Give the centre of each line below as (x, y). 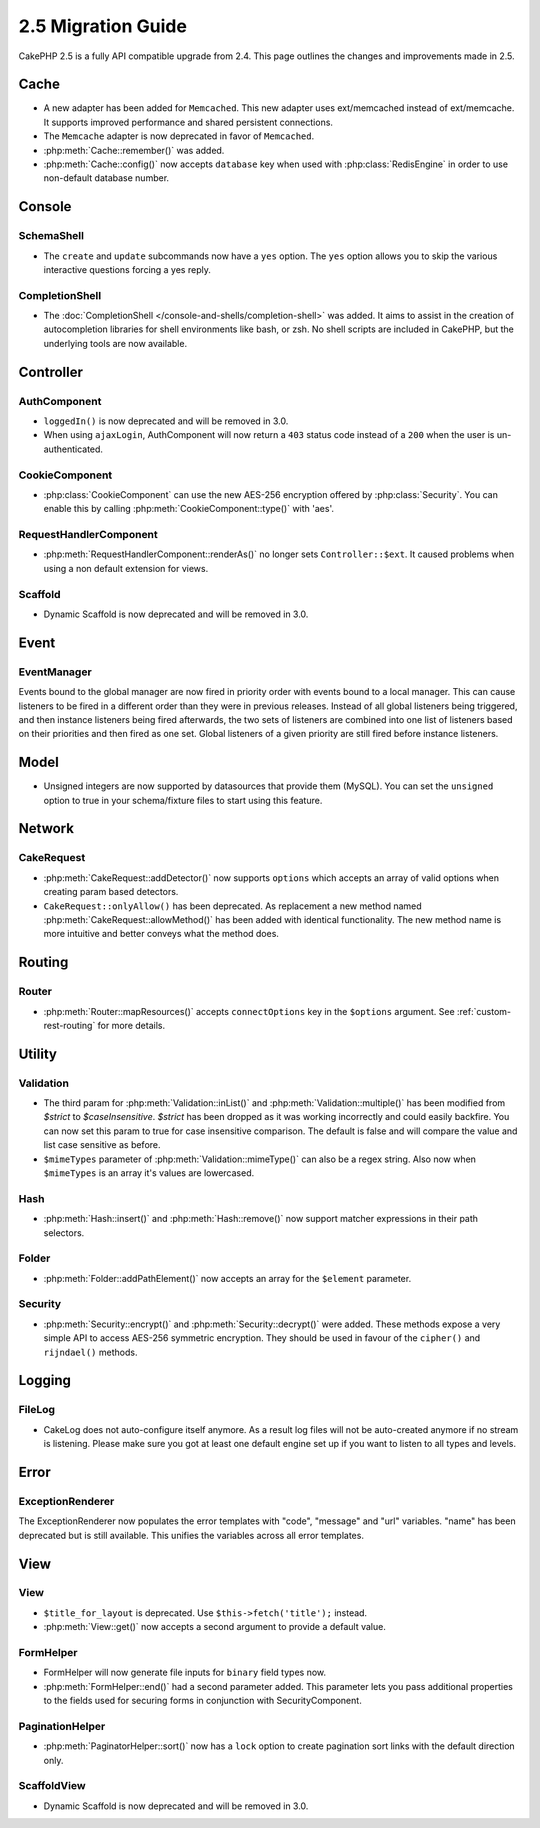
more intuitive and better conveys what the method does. (161, 934)
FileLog (36, 1410)
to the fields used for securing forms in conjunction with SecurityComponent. (202, 1701)
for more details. (131, 1025)
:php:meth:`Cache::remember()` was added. (134, 150)
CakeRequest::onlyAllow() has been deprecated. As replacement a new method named (232, 906)
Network (46, 828)
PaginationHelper (62, 1726)
